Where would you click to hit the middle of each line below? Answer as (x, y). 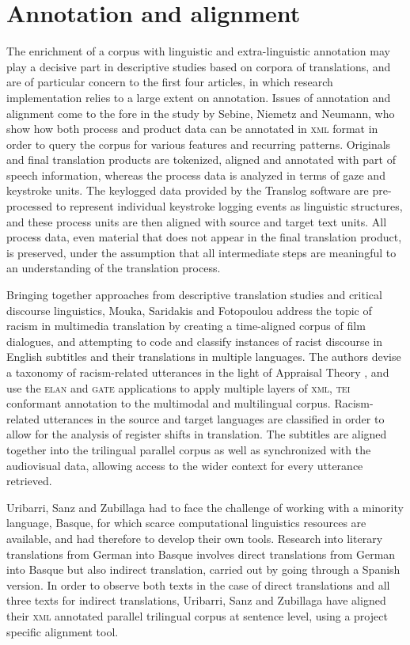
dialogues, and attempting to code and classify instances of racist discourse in (195, 341)
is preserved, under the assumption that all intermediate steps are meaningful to (201, 252)
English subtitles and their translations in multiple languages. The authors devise (204, 357)
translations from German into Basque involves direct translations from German (201, 554)
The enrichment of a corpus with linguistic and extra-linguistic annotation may (198, 51)
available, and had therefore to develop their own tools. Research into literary (195, 538)
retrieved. (29, 481)
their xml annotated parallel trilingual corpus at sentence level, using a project (197, 615)
